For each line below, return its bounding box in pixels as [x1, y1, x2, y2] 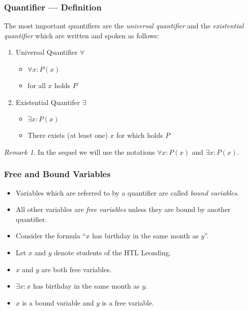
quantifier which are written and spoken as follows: [4, 30, 159, 40]
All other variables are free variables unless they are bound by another [15, 204, 231, 214]
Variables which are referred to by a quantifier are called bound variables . [15, 187, 239, 198]
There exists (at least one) [27, 130, 108, 140]
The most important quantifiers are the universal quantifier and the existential [4, 20, 244, 31]
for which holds [116, 130, 163, 140]
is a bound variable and [22, 297, 94, 308]
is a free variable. [102, 297, 154, 308]
